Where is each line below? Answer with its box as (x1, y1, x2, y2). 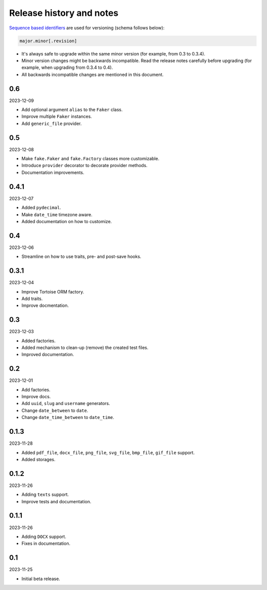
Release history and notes (9, 7, 119, 18)
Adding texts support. (21, 491, 69, 498)
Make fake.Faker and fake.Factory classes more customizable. (21, 156, 160, 162)
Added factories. (21, 338, 56, 344)
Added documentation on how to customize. (21, 218, 112, 224)
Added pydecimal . (21, 205, 61, 211)
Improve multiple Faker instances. (21, 114, 92, 119)
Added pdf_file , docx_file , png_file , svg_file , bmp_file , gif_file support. (21, 449, 195, 456)
